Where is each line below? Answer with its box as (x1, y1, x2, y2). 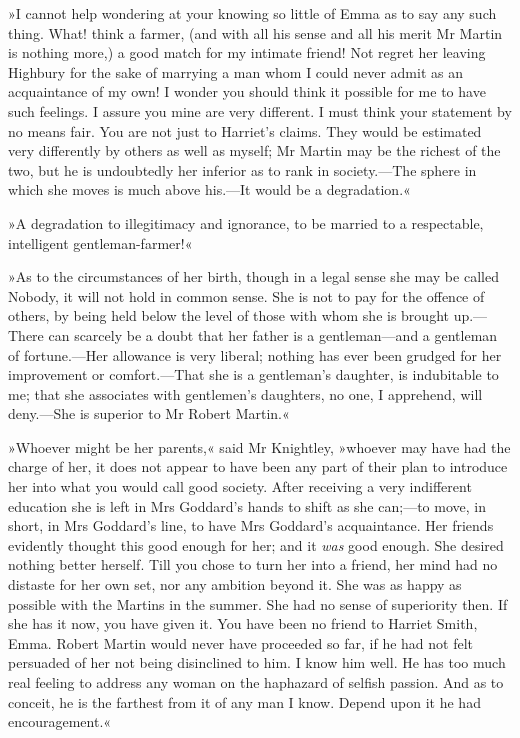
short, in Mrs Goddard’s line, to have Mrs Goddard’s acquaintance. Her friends (8, 515, 494, 536)
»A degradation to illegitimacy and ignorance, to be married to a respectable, (8, 212, 484, 233)
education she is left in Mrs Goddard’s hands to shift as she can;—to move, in (8, 495, 486, 516)
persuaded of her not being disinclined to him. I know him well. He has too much (8, 652, 506, 673)
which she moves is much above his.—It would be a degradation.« (8, 179, 411, 200)
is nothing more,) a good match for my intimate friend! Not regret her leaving (8, 42, 486, 63)
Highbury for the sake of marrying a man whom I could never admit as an (8, 61, 463, 82)
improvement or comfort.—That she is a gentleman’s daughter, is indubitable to (8, 364, 499, 385)
